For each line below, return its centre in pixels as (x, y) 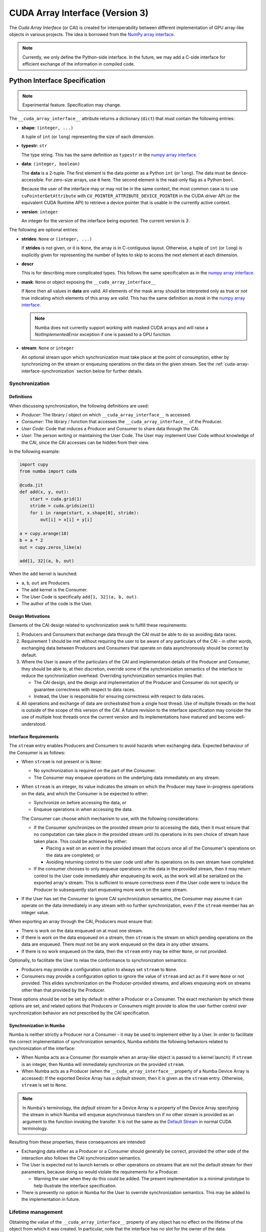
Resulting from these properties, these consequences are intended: (78, 1142)
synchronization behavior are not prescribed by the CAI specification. (80, 1013)
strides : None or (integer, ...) (57, 239)
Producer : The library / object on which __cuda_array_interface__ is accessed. (106, 414)
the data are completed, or (73, 855)
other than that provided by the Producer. (63, 990)
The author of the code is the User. (57, 603)
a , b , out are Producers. (46, 583)
